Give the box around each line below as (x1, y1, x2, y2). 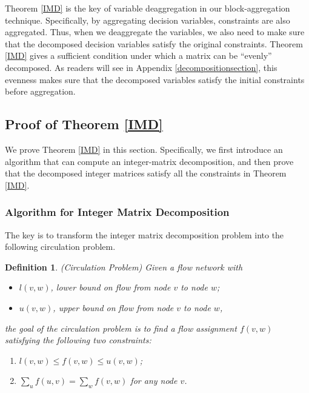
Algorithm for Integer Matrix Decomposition (5, 204, 230, 220)
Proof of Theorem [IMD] (5, 115, 163, 133)
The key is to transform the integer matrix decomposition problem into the (5, 228, 284, 241)
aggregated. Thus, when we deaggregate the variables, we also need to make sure (5, 25, 305, 38)
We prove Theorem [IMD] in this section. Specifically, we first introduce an (5, 143, 283, 155)
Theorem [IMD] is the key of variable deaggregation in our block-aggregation (5, 2, 290, 14)
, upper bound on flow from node (53, 301, 174, 314)
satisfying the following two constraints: (5, 334, 151, 346)
